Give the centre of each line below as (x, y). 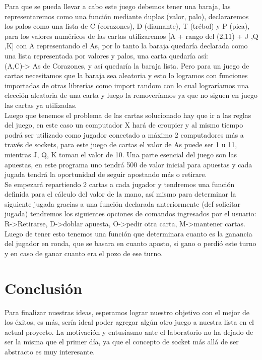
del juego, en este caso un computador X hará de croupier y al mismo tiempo (124, 125)
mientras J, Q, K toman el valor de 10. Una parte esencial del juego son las (121, 154)
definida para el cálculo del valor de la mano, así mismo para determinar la (120, 194)
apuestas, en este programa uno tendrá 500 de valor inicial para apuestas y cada (128, 164)
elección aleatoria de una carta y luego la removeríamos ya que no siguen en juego (131, 95)
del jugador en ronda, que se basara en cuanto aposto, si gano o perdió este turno (130, 243)
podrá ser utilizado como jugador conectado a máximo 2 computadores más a (124, 134)
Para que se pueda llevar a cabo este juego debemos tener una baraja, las (118, 6)
